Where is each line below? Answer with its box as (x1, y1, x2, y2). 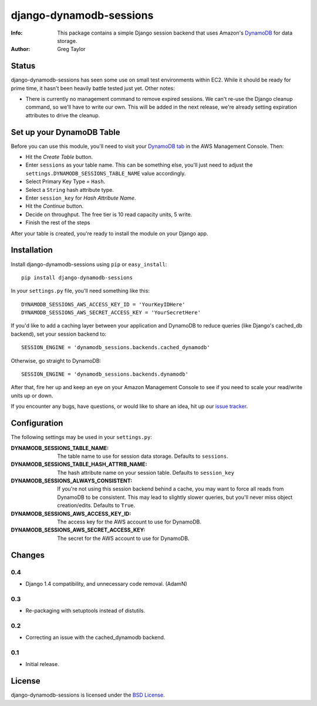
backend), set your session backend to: (11, 330, 107, 337)
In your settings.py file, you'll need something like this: (11, 288, 150, 295)
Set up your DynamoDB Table (11, 127, 120, 137)
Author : (11, 46, 31, 53)
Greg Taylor (57, 46, 86, 53)
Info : (11, 29, 23, 36)
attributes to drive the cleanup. (25, 112, 100, 119)
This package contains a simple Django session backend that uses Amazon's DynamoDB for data (57, 29, 293, 36)
